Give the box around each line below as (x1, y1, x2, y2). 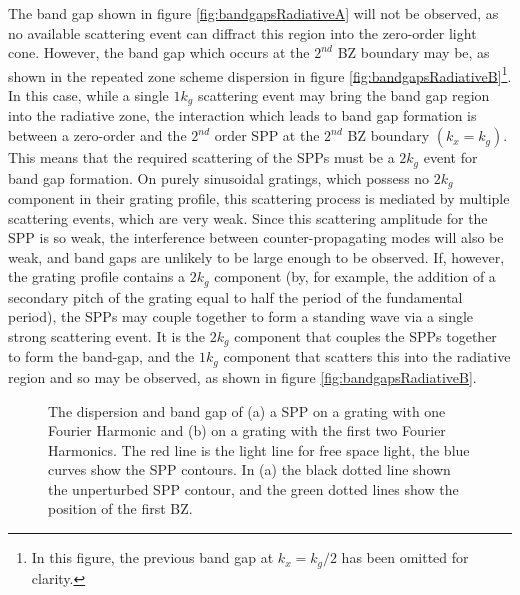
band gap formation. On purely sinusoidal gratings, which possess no (8, 167, 430, 188)
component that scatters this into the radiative (223, 346, 511, 367)
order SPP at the (214, 125, 320, 146)
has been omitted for (341, 547, 469, 568)
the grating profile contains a (8, 266, 186, 287)
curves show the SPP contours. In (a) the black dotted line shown (48, 459, 451, 480)
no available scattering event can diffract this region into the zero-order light (8, 22, 477, 43)
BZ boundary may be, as (337, 42, 490, 63)
